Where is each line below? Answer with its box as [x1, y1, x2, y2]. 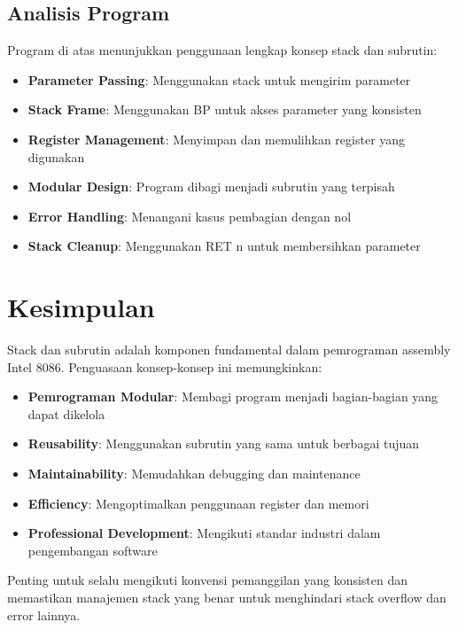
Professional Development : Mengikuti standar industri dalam [27, 524, 381, 542]
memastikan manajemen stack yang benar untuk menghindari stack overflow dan [7, 588, 446, 607]
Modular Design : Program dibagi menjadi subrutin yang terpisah [27, 177, 395, 196]
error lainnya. [7, 605, 81, 624]
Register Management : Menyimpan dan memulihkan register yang [27, 129, 406, 148]
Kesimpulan [7, 289, 155, 325]
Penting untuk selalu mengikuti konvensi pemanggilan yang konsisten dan [7, 571, 408, 589]
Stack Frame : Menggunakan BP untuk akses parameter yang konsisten [27, 100, 422, 119]
